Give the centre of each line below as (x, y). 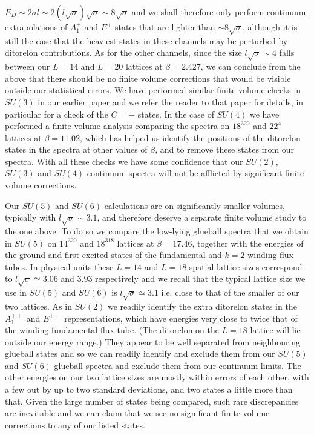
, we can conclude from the (250, 66)
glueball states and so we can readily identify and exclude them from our (140, 354)
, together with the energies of (248, 243)
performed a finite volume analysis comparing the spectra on (117, 126)
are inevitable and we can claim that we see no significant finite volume (137, 413)
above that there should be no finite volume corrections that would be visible (148, 78)
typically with (31, 217)
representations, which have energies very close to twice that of (181, 318)
